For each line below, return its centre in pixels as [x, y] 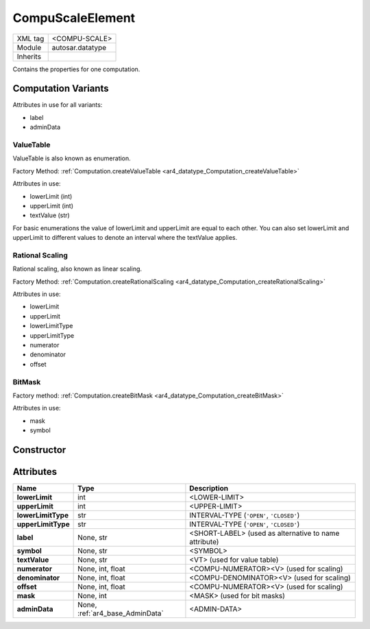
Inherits [29, 56]
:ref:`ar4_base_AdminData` [121, 613]
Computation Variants [61, 89]
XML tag [30, 38]
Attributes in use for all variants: [58, 105]
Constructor [39, 450]
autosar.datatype [79, 47]
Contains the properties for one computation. [76, 69]
